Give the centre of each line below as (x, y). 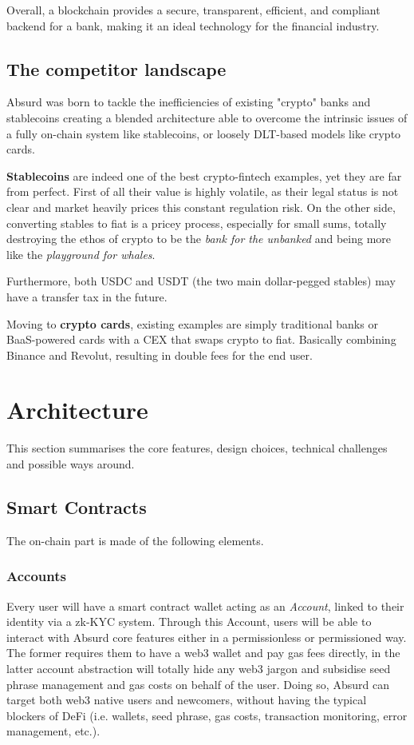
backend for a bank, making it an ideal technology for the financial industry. (193, 25)
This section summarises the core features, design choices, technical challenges (197, 448)
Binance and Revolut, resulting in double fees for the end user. (160, 355)
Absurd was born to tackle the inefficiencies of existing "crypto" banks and (189, 102)
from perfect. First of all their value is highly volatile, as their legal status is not (203, 191)
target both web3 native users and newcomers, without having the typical (187, 700)
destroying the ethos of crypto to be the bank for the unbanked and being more (199, 239)
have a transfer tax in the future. (87, 296)
